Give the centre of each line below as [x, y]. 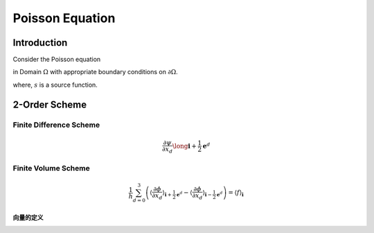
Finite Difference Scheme [56, 125]
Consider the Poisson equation [57, 60]
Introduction [40, 43]
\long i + [184, 146]
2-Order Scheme [50, 104]
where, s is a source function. [55, 85]
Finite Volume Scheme [51, 169]
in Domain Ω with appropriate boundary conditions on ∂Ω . [95, 72]
